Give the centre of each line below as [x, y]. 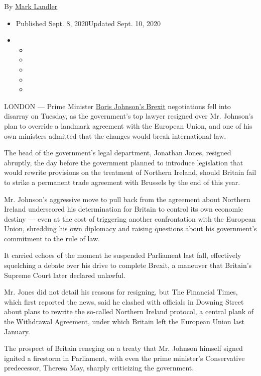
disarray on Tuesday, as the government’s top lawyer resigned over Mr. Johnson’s [129, 116]
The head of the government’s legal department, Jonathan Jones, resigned [118, 153]
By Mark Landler [31, 6]
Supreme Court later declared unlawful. [65, 275]
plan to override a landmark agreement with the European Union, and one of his [128, 125]
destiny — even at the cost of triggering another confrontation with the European [130, 218]
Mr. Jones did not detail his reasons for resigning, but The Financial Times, [121, 292]
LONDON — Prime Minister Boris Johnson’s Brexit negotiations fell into [117, 106]
